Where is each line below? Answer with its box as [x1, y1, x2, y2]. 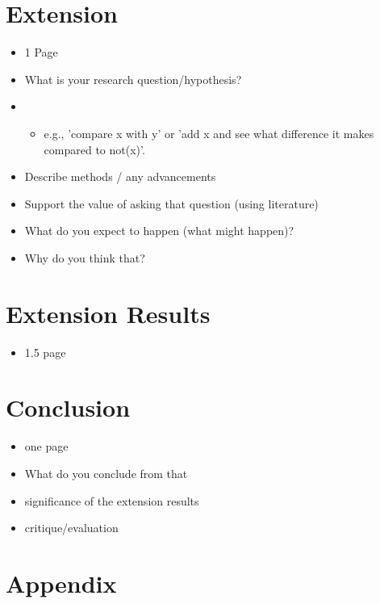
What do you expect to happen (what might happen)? [24, 222, 294, 239]
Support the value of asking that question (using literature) [24, 195, 319, 212]
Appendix [6, 566, 117, 599]
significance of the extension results [24, 492, 199, 509]
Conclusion [6, 391, 131, 424]
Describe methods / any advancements [24, 168, 216, 185]
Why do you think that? [24, 249, 145, 266]
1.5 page [24, 343, 66, 360]
